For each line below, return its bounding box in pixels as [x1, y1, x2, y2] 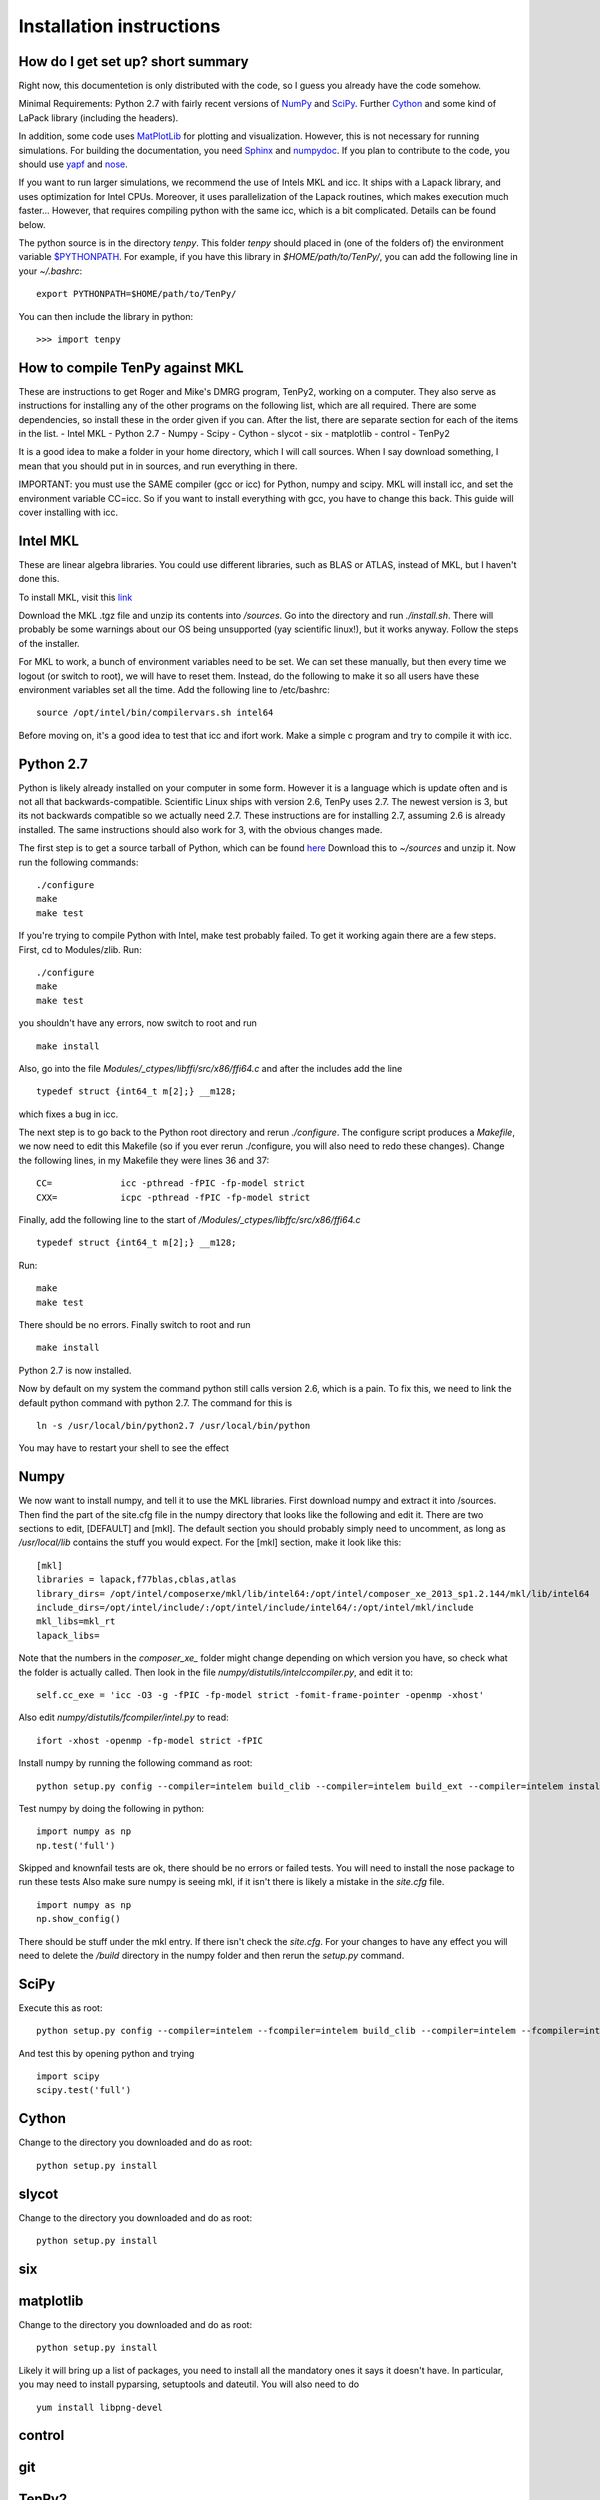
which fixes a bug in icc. [18, 1108, 119, 1120]
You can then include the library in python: [18, 310, 194, 322]
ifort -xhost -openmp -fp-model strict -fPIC [36, 1735, 264, 1746]
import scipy [36, 2071, 100, 2082]
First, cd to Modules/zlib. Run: [18, 943, 142, 955]
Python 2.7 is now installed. [18, 1364, 132, 1376]
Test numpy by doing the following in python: [18, 1802, 205, 1814]
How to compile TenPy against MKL [18, 359, 244, 376]
